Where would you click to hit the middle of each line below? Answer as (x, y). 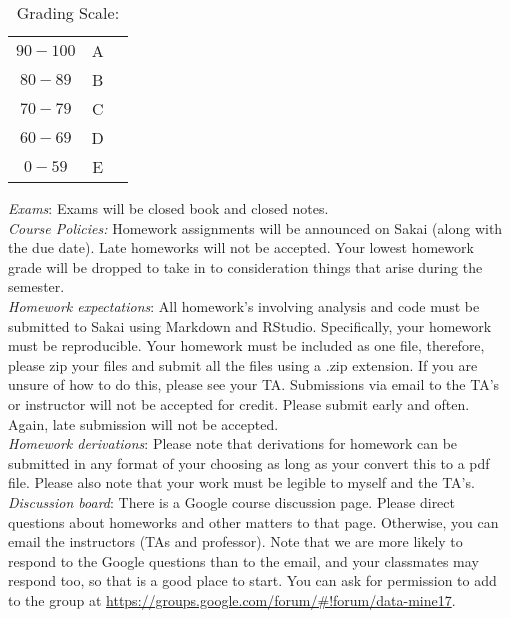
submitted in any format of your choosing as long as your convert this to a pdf (249, 462)
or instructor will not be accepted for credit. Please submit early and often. (239, 403)
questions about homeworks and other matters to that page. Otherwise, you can (253, 521)
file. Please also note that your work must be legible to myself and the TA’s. (241, 482)
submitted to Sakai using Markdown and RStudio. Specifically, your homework (250, 325)
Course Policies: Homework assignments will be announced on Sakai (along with (255, 227)
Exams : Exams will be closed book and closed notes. (168, 208)
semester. (36, 286)
